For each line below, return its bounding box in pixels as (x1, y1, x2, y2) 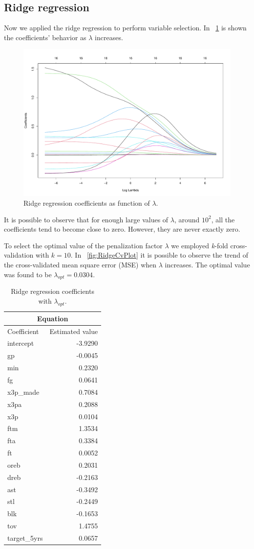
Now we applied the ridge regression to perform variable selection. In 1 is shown (4, 23, 247, 33)
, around (174, 214, 200, 224)
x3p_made (7, 386, 40, 397)
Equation (37, 313, 68, 323)
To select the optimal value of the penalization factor (4, 240, 163, 250)
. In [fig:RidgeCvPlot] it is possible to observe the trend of (70, 250, 249, 260)
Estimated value (49, 326, 98, 336)
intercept (7, 338, 34, 348)
